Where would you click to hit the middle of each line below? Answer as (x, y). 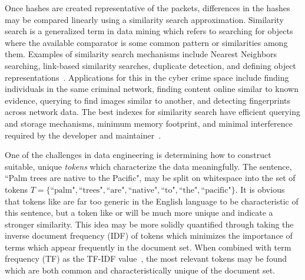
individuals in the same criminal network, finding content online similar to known (152, 89)
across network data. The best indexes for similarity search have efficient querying (152, 112)
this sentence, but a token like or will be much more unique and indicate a (139, 213)
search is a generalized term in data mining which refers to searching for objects (149, 31)
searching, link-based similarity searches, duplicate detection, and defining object (150, 65)
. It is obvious (260, 189)
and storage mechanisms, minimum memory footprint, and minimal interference (149, 123)
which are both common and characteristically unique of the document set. (140, 270)
